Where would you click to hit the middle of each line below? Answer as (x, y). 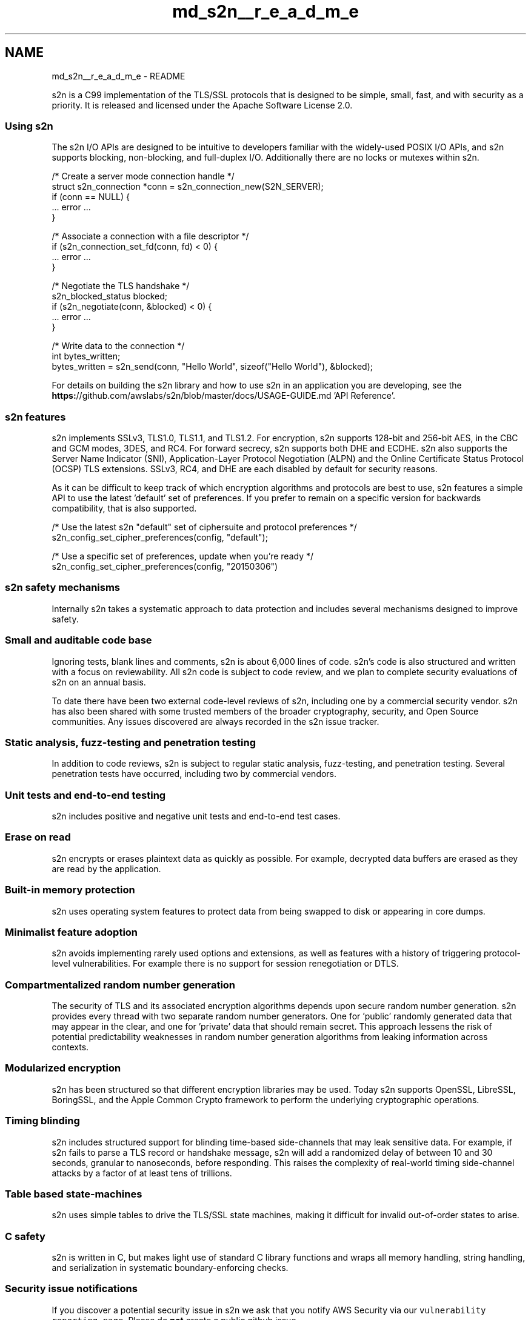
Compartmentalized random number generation (120, 985)
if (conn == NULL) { (91, 197)
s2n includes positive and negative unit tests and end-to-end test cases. (196, 816)
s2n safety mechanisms (63, 588)
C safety (25, 1236)
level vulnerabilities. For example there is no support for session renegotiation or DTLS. (225, 964)
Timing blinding (42, 1121)
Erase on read (38, 837)
